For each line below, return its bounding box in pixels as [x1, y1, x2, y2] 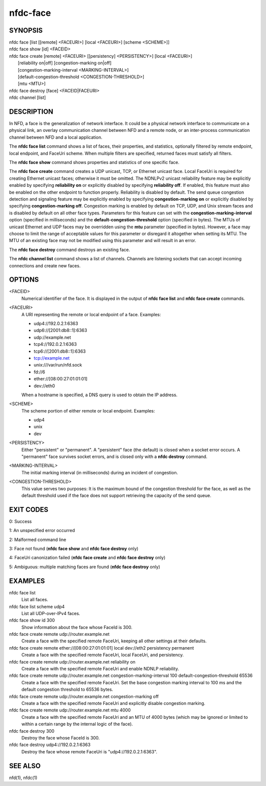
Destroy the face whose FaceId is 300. [21, 735, 100, 741]
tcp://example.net [33, 355, 70, 361]
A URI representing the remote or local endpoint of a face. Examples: [21, 311, 161, 317]
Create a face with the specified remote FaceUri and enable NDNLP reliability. [21, 666, 179, 672]
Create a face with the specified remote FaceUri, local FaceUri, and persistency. [21, 652, 184, 658]
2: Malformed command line [9, 537, 66, 542]
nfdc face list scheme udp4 [9, 603, 65, 610]
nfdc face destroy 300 [9, 728, 55, 734]
